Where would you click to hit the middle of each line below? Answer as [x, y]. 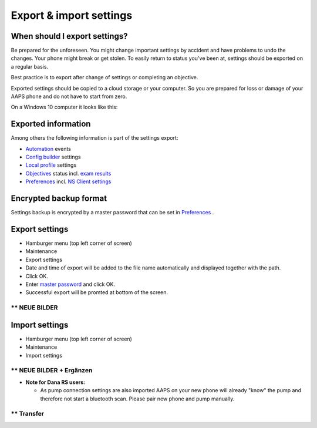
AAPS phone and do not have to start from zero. [69, 96]
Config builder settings [53, 157]
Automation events [48, 149]
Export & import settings [72, 15]
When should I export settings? [69, 36]
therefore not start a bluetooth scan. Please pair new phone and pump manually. [137, 399]
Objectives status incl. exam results [68, 173]
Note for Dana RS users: [55, 382]
